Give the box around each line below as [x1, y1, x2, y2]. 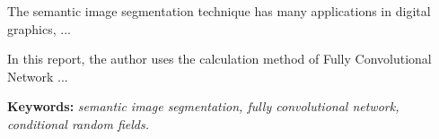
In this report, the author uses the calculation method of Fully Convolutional [7, 49, 432, 68]
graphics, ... [7, 19, 71, 38]
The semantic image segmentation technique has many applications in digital [7, 2, 431, 20]
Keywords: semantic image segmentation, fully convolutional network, [7, 97, 399, 116]
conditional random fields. [7, 114, 149, 133]
